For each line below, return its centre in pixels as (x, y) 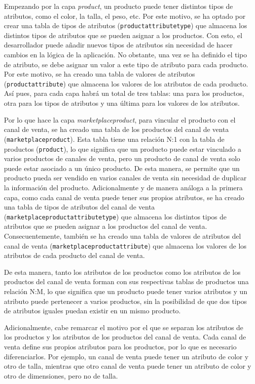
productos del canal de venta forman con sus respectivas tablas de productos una (127, 281)
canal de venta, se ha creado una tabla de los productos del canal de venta (116, 129)
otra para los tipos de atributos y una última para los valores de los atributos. (122, 103)
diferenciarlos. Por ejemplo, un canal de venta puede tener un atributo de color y (126, 356)
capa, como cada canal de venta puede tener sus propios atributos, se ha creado (124, 197)
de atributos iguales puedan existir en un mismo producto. (92, 311)
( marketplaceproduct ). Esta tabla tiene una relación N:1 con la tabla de (114, 139)
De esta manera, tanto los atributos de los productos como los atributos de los (122, 272)
